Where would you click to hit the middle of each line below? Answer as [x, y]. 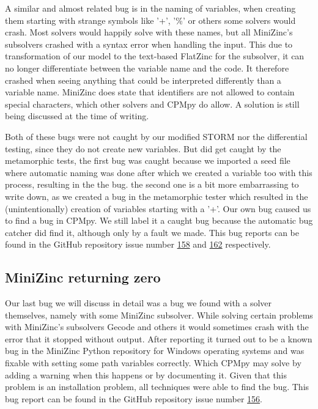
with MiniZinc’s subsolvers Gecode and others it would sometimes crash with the [157, 327]
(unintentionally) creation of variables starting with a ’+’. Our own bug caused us [158, 208]
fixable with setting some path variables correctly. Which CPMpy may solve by [153, 363]
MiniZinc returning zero [83, 277]
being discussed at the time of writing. [77, 116]
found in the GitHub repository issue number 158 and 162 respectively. [138, 244]
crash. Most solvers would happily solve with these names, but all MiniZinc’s [149, 32]
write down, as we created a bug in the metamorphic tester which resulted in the [157, 196]
